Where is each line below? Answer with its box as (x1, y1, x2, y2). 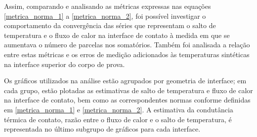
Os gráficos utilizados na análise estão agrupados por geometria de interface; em (4, 75, 247, 86)
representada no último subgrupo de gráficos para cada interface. (4, 124, 201, 134)
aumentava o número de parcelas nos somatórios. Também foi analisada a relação (4, 39, 250, 50)
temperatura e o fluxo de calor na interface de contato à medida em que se (4, 30, 230, 40)
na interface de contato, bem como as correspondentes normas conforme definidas (4, 95, 251, 105)
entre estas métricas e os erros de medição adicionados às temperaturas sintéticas (4, 49, 250, 59)
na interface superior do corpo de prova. (4, 59, 125, 69)
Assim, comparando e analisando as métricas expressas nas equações (4, 1, 211, 11)
